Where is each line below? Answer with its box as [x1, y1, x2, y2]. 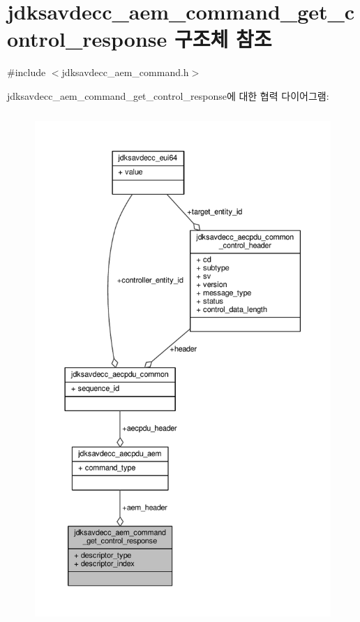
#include [7, 65, 46, 80]
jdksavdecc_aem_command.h [61, 65, 189, 80]
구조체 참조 [174, 24, 272, 53]
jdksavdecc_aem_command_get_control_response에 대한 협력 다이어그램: [7, 88, 329, 103]
